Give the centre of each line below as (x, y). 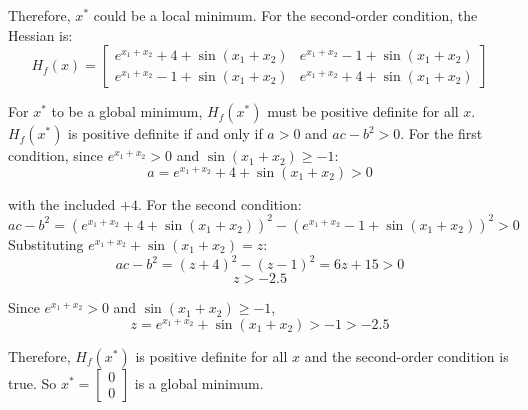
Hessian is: (40, 34)
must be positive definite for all (363, 111)
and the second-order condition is (406, 355)
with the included (62, 203)
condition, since (55, 155)
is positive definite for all (211, 355)
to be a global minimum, (127, 111)
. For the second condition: (219, 203)
